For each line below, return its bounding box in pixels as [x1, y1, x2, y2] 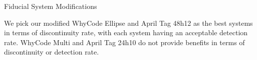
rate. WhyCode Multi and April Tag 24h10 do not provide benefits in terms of [4, 37, 245, 47]
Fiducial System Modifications [4, 1, 97, 11]
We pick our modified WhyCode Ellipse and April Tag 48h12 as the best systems [4, 17, 253, 28]
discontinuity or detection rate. [4, 47, 99, 57]
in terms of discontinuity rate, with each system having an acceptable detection [4, 27, 248, 38]
